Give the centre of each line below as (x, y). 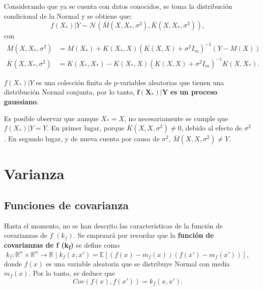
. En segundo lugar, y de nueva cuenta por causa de (82, 139)
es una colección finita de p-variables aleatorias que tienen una (130, 82)
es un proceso (194, 92)
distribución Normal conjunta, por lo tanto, (69, 92)
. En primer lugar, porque (86, 128)
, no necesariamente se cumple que (176, 118)
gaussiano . (21, 102)
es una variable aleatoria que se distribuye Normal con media (138, 263)
